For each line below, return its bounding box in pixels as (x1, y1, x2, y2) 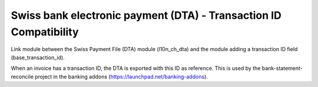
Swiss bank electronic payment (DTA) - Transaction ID (11, 9, 282, 22)
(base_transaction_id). (11, 53, 65, 61)
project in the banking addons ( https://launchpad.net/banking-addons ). (34, 73, 208, 80)
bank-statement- (261, 65, 303, 72)
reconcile (11, 73, 34, 80)
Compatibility (11, 25, 79, 38)
